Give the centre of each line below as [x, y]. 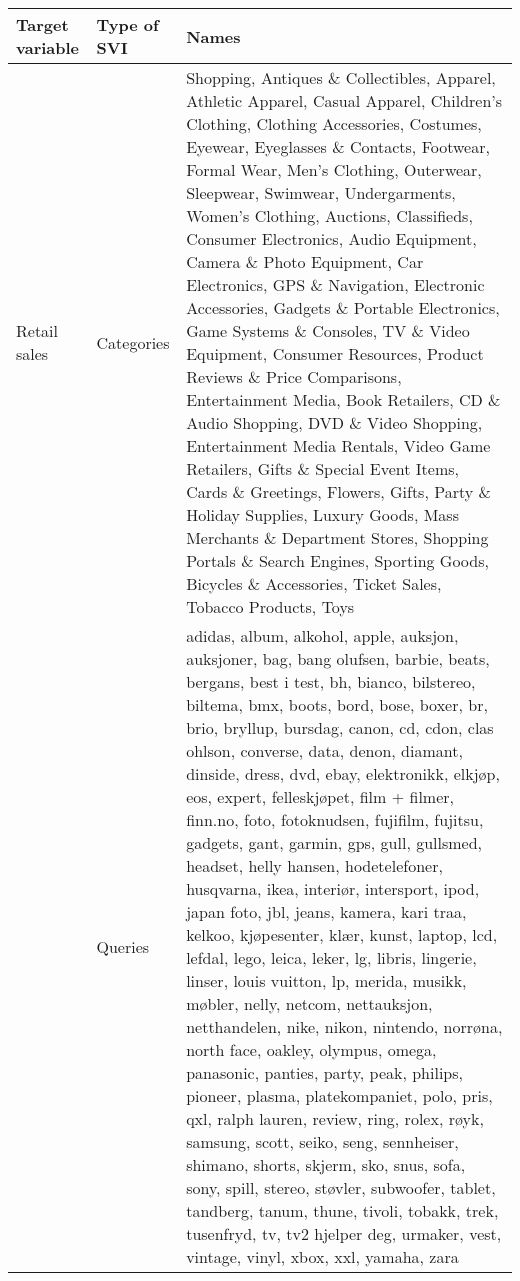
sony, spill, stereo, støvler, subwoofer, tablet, [341, 1187]
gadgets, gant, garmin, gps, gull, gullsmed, [334, 842]
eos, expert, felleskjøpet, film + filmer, [320, 796]
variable [48, 47]
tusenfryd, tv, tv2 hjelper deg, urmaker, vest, [344, 1233]
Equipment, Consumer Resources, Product [335, 353]
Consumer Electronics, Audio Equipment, [331, 238]
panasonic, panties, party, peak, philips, [324, 1072]
